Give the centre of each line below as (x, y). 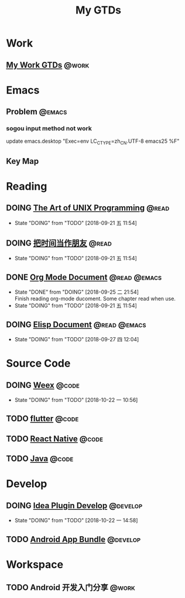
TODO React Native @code (55, 439)
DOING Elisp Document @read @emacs (76, 325)
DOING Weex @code (43, 385)
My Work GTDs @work (48, 65)
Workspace (35, 564)
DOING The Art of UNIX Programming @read (88, 208)
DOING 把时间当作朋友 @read (59, 243)
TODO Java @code (40, 459)
